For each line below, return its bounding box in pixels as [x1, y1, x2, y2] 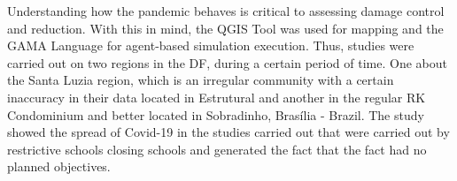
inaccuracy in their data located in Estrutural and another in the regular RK [7, 87, 426, 106]
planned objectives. [7, 157, 111, 176]
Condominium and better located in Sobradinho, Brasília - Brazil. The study [7, 105, 424, 124]
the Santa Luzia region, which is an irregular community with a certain [7, 71, 394, 89]
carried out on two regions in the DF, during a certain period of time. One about [7, 53, 447, 72]
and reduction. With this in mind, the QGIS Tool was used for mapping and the [7, 19, 444, 37]
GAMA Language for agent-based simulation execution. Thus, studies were [7, 36, 414, 55]
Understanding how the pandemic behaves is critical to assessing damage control [7, 2, 445, 19]
